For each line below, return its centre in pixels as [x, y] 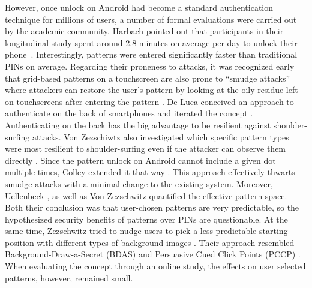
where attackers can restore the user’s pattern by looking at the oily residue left [151, 90]
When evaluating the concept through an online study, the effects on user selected [155, 266]
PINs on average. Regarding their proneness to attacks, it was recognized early [150, 66]
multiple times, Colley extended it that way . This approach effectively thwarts [150, 172]
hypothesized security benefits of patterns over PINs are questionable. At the [146, 219]
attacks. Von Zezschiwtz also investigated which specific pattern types [161, 136]
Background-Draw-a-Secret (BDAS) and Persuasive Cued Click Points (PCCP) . [153, 254]
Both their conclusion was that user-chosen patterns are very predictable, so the [152, 207]
